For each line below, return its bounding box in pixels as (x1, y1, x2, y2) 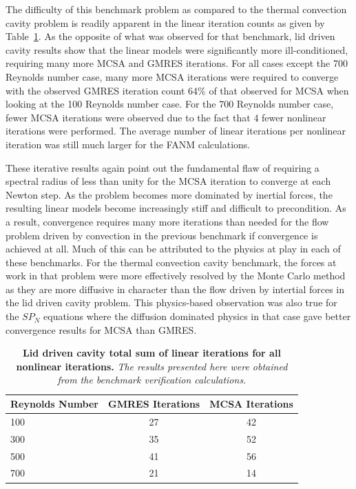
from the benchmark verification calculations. (57, 372, 247, 387)
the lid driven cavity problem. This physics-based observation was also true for (6, 295, 337, 310)
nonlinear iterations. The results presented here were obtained (16, 359, 288, 373)
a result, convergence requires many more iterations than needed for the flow (6, 214, 329, 228)
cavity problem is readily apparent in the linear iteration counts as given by (6, 15, 325, 30)
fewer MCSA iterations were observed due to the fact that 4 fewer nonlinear (6, 110, 326, 124)
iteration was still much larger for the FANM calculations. (6, 137, 251, 151)
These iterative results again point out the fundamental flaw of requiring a (6, 160, 320, 174)
